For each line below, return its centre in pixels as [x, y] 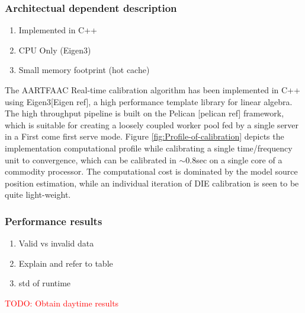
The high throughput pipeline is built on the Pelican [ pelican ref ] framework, [145, 113]
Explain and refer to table [66, 263]
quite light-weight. [38, 195]
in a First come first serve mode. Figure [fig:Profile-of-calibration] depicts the [145, 136]
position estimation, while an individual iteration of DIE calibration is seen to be [152, 183]
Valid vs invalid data [56, 243]
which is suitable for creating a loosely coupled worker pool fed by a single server [152, 124]
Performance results [54, 221]
